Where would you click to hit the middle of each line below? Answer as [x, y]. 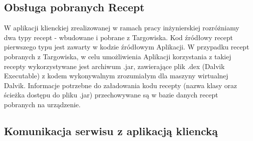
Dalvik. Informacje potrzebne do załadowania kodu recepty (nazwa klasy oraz [121, 85]
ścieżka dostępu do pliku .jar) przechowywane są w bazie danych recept [111, 95]
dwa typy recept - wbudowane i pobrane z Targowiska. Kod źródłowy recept [118, 37]
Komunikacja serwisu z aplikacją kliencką [111, 130]
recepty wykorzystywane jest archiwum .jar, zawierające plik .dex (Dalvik [114, 66]
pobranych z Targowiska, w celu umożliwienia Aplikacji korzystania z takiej [118, 56]
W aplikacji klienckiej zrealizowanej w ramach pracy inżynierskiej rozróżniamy [122, 28]
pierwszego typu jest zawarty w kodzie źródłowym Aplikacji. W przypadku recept [127, 47]
